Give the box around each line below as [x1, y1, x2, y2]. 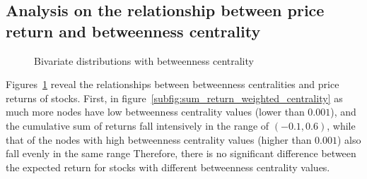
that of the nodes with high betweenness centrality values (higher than [6, 132, 312, 147]
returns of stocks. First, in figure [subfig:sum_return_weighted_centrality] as [6, 90, 343, 105]
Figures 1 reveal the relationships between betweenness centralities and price [6, 77, 339, 92]
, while [327, 118, 356, 132]
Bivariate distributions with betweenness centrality [34, 53, 254, 68]
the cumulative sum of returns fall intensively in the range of [6, 118, 269, 132]
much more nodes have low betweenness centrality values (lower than [6, 104, 305, 119]
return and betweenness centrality [6, 20, 261, 42]
